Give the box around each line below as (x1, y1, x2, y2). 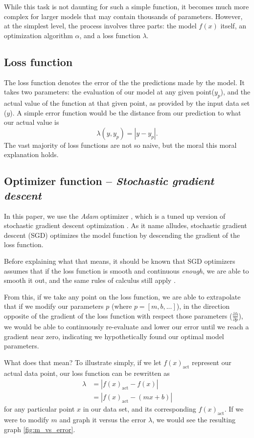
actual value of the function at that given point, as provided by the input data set (4, 97, 250, 108)
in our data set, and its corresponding (83, 404, 196, 414)
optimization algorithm (4, 30, 73, 40)
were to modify (4, 415, 49, 425)
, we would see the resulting (152, 415, 235, 425)
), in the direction (176, 301, 230, 311)
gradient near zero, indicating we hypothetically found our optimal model (4, 331, 224, 341)
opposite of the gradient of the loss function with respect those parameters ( (4, 310, 232, 321)
